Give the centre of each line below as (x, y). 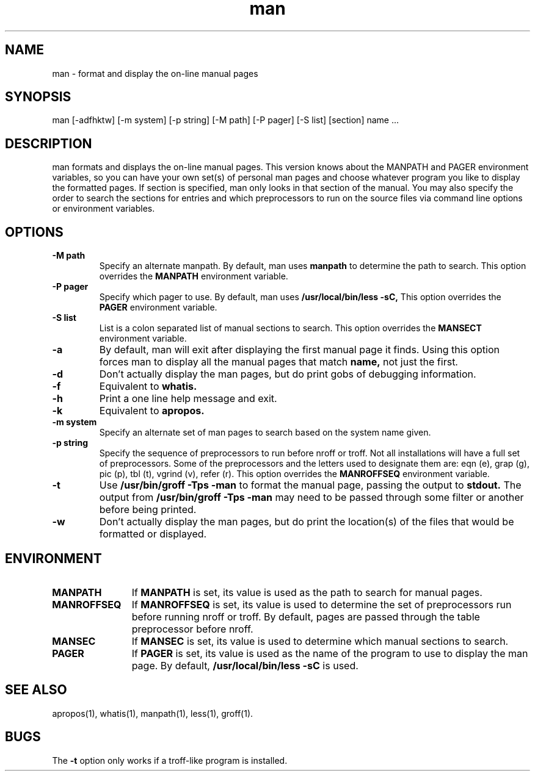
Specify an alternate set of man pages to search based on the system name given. (265, 433)
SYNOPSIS (38, 97)
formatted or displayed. (153, 534)
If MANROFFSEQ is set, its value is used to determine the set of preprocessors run (322, 604)
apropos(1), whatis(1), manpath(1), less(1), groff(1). (153, 713)
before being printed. (148, 510)
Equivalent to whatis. (148, 386)
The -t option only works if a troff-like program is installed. (170, 760)
